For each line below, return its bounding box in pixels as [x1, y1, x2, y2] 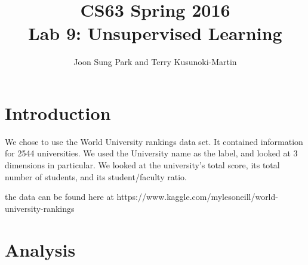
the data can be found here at [5, 190, 114, 203]
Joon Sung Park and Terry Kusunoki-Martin [73, 56, 237, 68]
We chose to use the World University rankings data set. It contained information [5, 135, 303, 147]
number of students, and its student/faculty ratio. [5, 170, 187, 183]
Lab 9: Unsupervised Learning [28, 21, 282, 45]
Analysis [5, 237, 76, 261]
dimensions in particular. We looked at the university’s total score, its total [5, 159, 280, 171]
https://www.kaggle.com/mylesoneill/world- [116, 190, 278, 203]
